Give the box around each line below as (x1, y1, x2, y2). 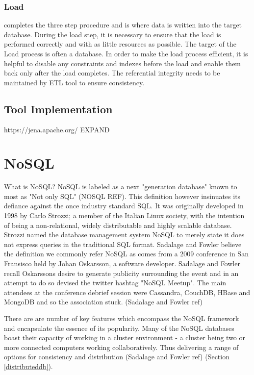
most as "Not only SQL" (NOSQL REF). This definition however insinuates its (4, 191, 241, 201)
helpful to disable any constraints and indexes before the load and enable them (4, 58, 241, 68)
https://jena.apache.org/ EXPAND (4, 124, 110, 134)
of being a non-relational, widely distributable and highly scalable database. (4, 220, 232, 230)
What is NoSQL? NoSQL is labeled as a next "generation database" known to (4, 181, 237, 192)
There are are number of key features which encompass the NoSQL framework (4, 313, 239, 324)
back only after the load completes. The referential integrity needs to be (4, 68, 220, 78)
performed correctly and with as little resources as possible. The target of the (4, 39, 236, 49)
